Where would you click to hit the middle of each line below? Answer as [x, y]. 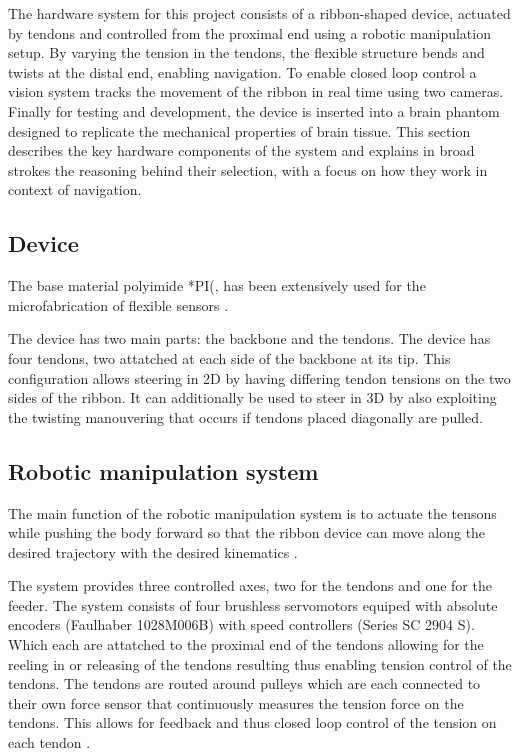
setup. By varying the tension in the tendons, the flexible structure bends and [246, 52]
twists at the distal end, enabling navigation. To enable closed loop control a [242, 71]
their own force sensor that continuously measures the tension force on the [236, 702]
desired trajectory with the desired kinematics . [153, 551]
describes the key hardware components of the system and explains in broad [241, 150]
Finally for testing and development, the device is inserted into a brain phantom [254, 110]
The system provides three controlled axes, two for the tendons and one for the [250, 585]
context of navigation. [75, 189]
